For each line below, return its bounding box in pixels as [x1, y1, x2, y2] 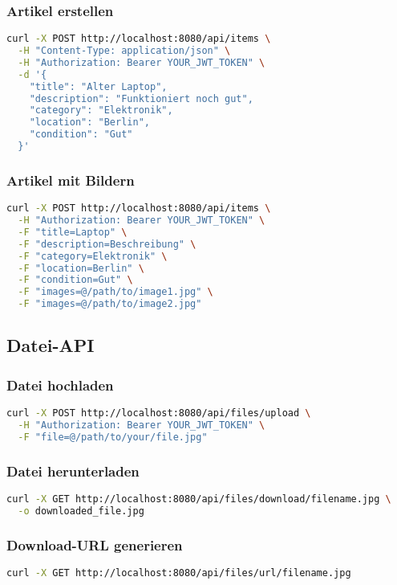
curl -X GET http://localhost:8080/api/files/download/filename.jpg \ [6, 493, 391, 505]
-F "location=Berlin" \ [18, 262, 144, 274]
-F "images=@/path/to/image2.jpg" [18, 298, 202, 310]
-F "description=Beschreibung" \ [18, 238, 196, 250]
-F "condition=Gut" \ [18, 274, 133, 286]
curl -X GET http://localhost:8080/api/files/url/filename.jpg [6, 567, 351, 579]
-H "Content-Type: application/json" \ [18, 45, 231, 57]
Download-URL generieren [6, 534, 183, 554]
